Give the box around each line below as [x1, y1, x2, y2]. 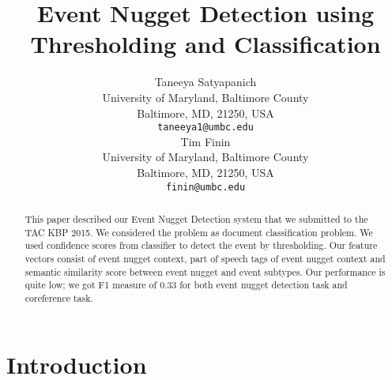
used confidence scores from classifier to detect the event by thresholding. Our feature [24, 239, 378, 252]
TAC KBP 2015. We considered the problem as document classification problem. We [24, 225, 373, 239]
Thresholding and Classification [30, 28, 381, 60]
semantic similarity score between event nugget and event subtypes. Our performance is [24, 265, 386, 278]
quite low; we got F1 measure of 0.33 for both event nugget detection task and [24, 278, 348, 292]
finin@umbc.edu [165, 181, 246, 193]
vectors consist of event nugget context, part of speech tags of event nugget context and [24, 251, 386, 265]
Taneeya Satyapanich [154, 73, 257, 90]
